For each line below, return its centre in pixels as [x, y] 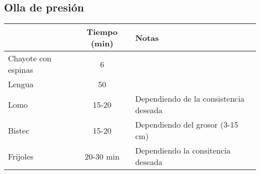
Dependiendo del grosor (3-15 [187, 125]
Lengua [21, 84]
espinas [20, 70]
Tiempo [102, 32]
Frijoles [21, 156]
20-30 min [102, 156]
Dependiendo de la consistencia [190, 99]
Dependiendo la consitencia [183, 151]
